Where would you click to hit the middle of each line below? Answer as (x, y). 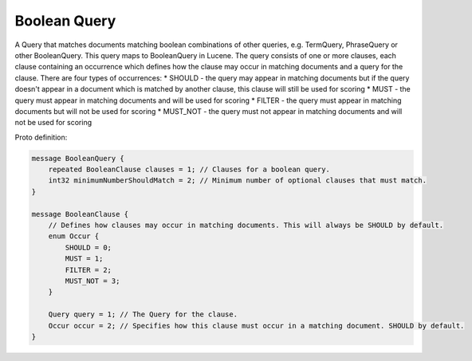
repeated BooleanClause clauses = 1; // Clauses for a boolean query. (189, 170)
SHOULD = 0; (88, 247)
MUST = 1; (84, 259)
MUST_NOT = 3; (92, 281)
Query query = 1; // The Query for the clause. (143, 314)
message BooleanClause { (80, 214)
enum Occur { (74, 236)
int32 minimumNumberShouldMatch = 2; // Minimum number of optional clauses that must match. (237, 180)
